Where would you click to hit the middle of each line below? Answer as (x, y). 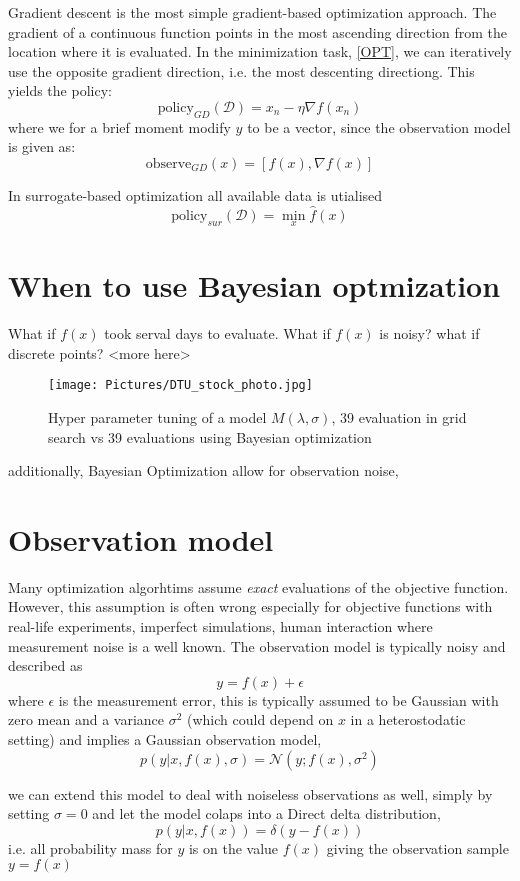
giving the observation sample (417, 847)
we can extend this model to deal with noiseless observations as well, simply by (250, 793)
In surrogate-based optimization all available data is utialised (195, 194)
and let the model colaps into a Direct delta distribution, (266, 813)
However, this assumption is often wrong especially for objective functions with (250, 606)
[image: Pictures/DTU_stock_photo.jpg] (180, 385)
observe (168, 163)
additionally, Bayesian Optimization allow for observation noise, (203, 470)
